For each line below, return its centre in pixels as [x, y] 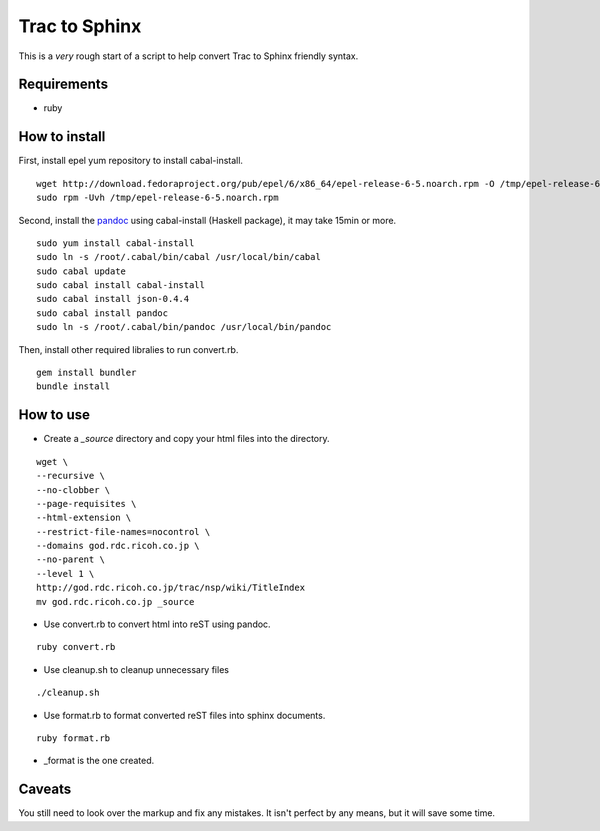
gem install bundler [86, 373]
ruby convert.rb [76, 647]
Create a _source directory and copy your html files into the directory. [186, 439]
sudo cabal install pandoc [102, 313]
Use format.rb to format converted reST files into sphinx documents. [184, 715]
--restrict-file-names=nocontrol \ [123, 531]
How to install [62, 136]
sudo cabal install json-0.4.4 [113, 299]
